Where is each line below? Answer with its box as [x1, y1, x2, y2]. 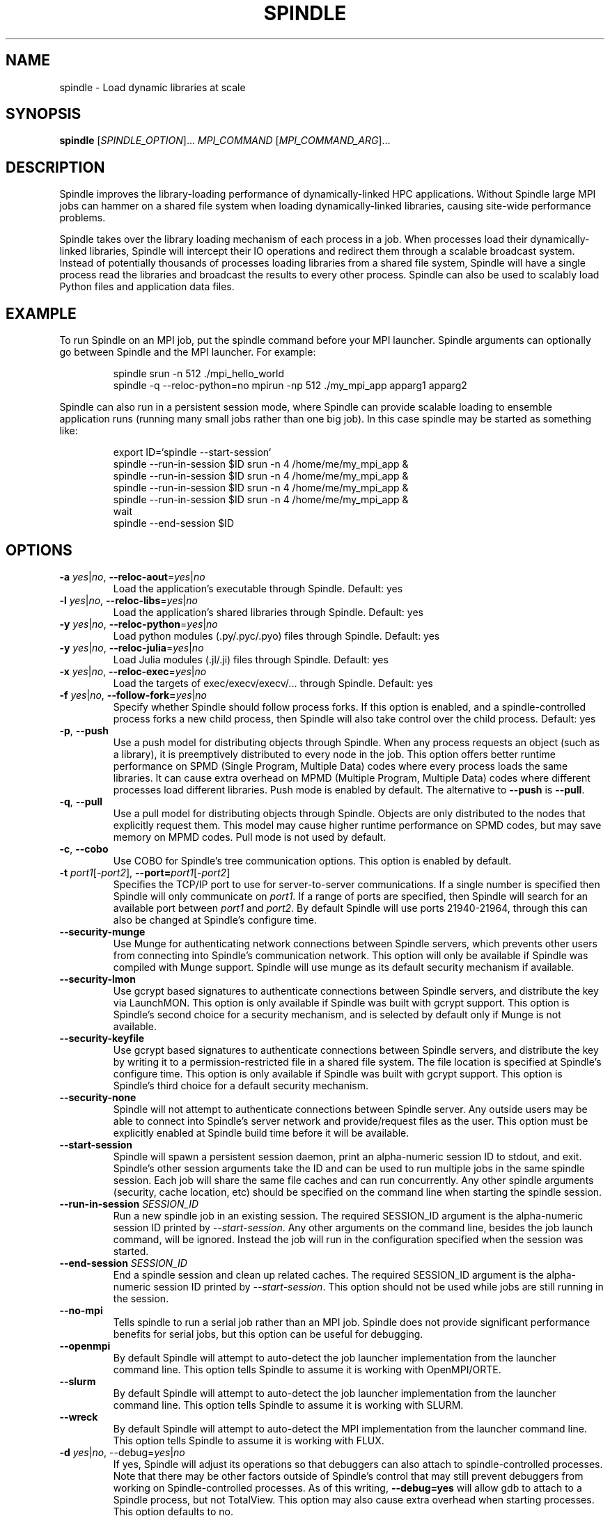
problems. [59, 212, 106, 224]
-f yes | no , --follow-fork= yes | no [59, 688, 208, 701]
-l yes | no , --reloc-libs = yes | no [59, 594, 198, 606]
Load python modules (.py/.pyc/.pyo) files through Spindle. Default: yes [113, 629, 440, 642]
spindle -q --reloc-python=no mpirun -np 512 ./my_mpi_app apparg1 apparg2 [113, 379, 467, 392]
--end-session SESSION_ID [59, 1256, 187, 1269]
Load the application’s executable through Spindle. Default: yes [113, 582, 403, 594]
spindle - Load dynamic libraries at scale [59, 81, 246, 93]
